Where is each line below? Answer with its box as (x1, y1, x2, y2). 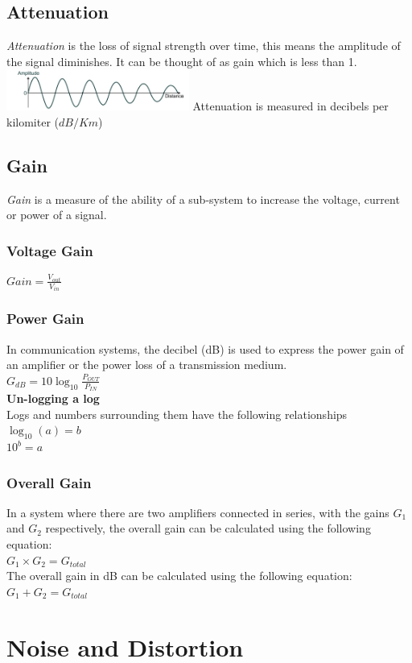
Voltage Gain (6, 240, 93, 260)
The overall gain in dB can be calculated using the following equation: (6, 567, 352, 584)
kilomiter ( (6, 113, 59, 130)
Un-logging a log (6, 390, 100, 407)
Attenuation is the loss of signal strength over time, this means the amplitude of (6, 37, 401, 54)
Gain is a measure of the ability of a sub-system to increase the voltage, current (6, 190, 400, 207)
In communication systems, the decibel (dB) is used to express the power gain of (6, 340, 404, 357)
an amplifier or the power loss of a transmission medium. (6, 356, 287, 373)
